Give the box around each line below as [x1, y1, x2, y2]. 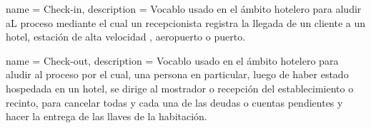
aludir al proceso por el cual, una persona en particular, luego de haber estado [6, 67, 349, 82]
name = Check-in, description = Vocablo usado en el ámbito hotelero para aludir [6, 1, 362, 16]
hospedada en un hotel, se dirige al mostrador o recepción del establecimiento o [6, 80, 354, 95]
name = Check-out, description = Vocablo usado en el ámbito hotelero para [6, 53, 339, 68]
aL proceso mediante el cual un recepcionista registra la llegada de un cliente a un [6, 15, 365, 30]
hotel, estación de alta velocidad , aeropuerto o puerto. [6, 29, 246, 44]
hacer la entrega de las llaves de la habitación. [6, 109, 207, 124]
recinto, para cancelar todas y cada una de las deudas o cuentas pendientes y [6, 95, 343, 110]
